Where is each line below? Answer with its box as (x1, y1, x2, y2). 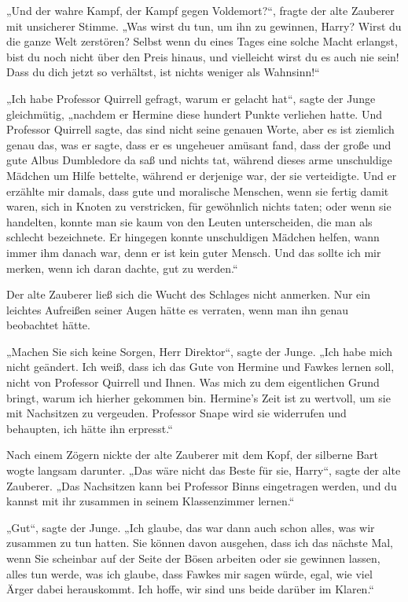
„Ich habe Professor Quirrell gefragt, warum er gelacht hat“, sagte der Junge (6, 90, 376, 106)
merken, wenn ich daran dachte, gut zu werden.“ (6, 259, 238, 276)
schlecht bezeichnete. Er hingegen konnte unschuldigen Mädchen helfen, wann (6, 229, 380, 245)
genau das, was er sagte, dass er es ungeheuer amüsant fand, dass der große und (6, 136, 391, 152)
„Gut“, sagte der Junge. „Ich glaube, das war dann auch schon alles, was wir (6, 519, 375, 535)
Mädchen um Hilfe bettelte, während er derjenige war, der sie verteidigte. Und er (6, 167, 397, 183)
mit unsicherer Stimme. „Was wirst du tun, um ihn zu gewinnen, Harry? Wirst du (6, 17, 402, 34)
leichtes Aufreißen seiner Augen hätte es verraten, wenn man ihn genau (6, 301, 349, 318)
